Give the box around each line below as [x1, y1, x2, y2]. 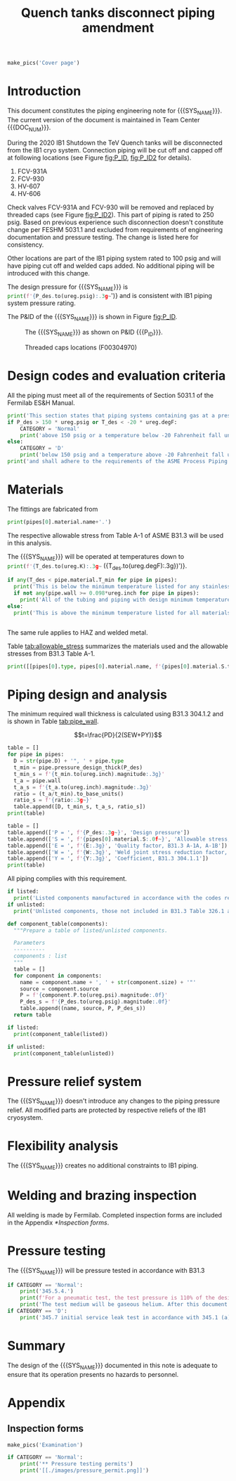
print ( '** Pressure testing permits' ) [20, 1461, 133, 1468]
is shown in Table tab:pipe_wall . [7, 717, 100, 725]
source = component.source [20, 985, 99, 992]
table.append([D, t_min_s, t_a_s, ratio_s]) [13, 803, 146, 810]
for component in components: [13, 972, 102, 979]
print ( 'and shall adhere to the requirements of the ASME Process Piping [7, 458, 228, 465]
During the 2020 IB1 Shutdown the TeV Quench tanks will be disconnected [7, 138, 223, 147]
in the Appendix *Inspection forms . [7, 1218, 110, 1227]
